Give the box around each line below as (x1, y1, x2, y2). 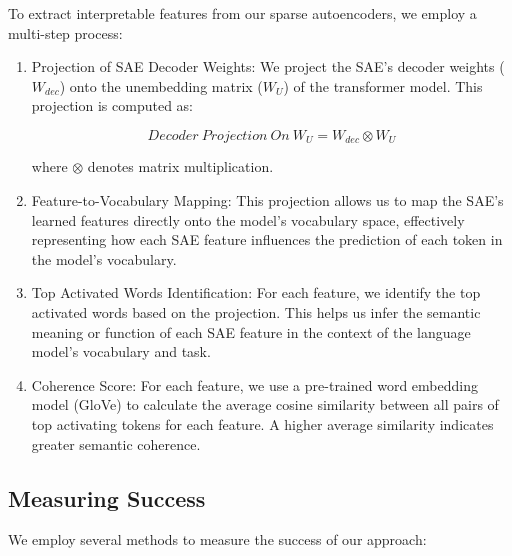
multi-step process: (8, 22, 123, 43)
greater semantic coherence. (31, 433, 201, 454)
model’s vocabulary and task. (31, 341, 211, 362)
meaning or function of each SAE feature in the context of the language (31, 321, 471, 342)
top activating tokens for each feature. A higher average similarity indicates (31, 413, 494, 434)
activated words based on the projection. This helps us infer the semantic (31, 301, 481, 322)
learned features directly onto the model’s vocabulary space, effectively (31, 209, 465, 230)
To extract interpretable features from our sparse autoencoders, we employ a (8, 3, 477, 23)
